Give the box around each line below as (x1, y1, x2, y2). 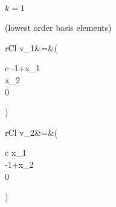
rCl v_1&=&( (5, 41, 58, 54)
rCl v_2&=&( (5, 126, 58, 138)
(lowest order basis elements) (5, 21, 112, 34)
